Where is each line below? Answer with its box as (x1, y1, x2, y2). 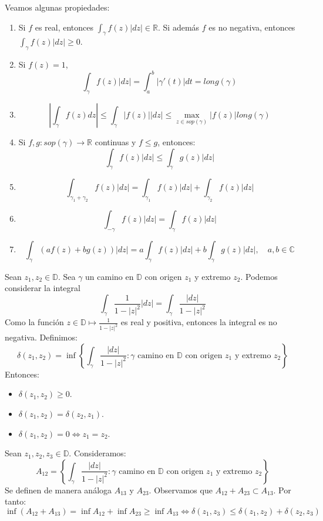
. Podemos (240, 270, 278, 282)
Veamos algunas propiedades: (5, 1, 110, 13)
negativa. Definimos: (5, 331, 78, 343)
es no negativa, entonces (208, 21, 295, 33)
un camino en (85, 270, 134, 282)
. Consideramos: (69, 447, 126, 459)
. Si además (157, 21, 200, 33)
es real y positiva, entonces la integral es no (120, 316, 277, 328)
